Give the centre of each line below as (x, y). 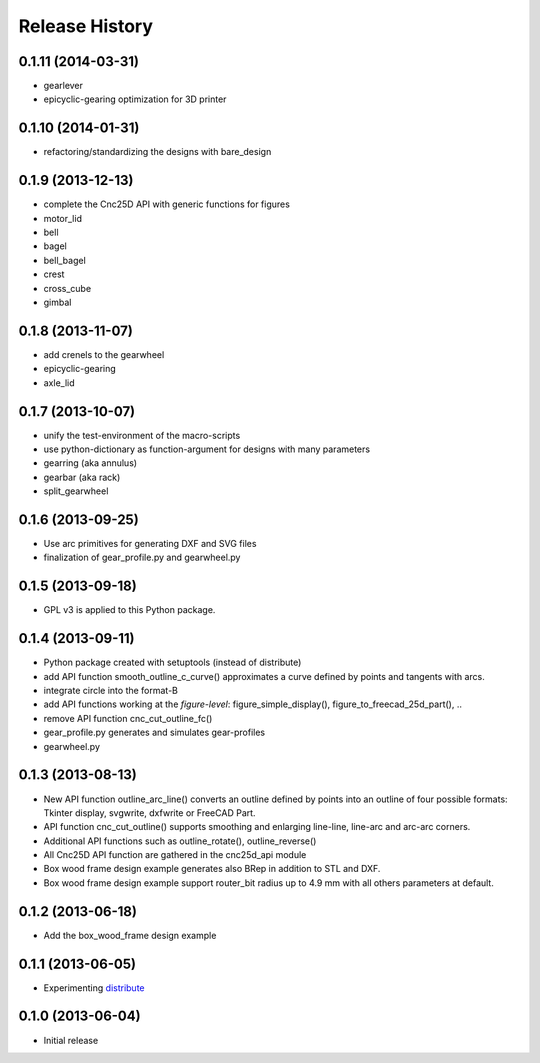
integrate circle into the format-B (111, 691)
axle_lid (59, 382)
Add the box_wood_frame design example (130, 935)
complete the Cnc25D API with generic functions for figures (166, 204)
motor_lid (62, 218)
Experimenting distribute (94, 987)
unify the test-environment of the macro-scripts (142, 435)
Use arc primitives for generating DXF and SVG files (150, 544)
